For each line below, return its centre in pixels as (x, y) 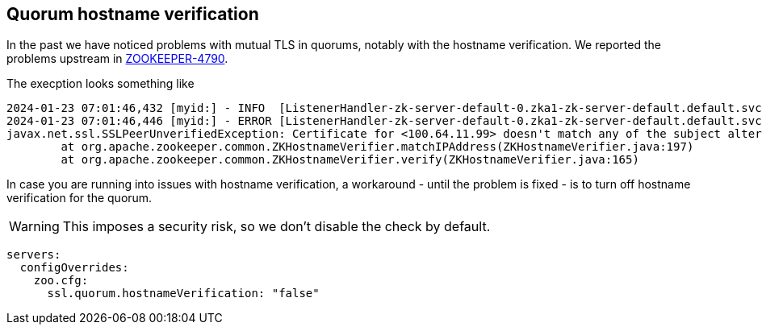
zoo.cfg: (61, 281)
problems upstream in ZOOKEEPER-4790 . (117, 59)
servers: (34, 255)
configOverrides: (74, 268)
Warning (34, 227)
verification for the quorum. (80, 198)
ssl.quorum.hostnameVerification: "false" (183, 294)
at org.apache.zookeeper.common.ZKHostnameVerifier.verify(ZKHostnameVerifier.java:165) (350, 160)
